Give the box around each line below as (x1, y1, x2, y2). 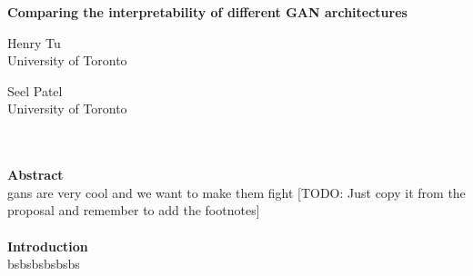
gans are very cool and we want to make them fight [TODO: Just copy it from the (7, 182, 466, 202)
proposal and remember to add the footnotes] (7, 201, 260, 220)
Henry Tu (7, 33, 61, 52)
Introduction (7, 236, 88, 255)
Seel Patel (7, 81, 63, 100)
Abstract (7, 165, 64, 184)
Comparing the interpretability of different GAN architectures (7, 3, 408, 21)
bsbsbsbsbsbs (7, 254, 80, 273)
